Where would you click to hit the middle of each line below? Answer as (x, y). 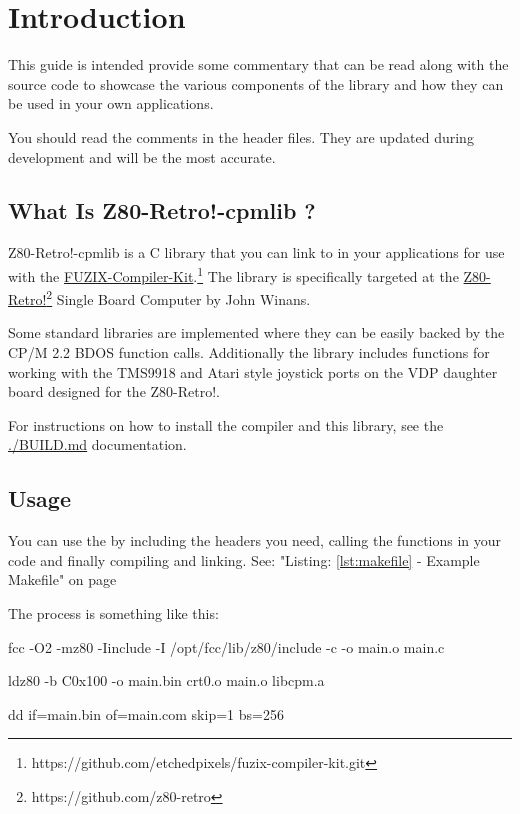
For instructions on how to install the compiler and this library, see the (226, 424)
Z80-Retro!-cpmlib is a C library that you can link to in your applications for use (256, 252)
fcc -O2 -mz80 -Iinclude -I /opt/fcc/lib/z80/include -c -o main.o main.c (226, 646)
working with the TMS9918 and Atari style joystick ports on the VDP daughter (253, 371)
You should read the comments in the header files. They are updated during (241, 136)
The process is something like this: (113, 612)
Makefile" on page (62, 579)
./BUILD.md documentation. (97, 444)
